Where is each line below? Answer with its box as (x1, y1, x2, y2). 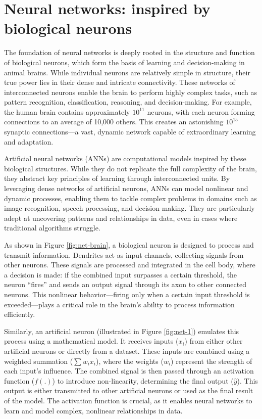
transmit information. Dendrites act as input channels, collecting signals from (4, 249, 244, 260)
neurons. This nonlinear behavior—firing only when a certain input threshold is (4, 289, 250, 299)
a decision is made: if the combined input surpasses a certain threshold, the (4, 269, 237, 280)
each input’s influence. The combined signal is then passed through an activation (4, 365, 254, 376)
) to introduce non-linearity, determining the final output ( (52, 375, 234, 386)
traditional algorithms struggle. (4, 222, 100, 233)
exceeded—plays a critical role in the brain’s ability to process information (4, 299, 235, 309)
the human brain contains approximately (4, 106, 130, 117)
